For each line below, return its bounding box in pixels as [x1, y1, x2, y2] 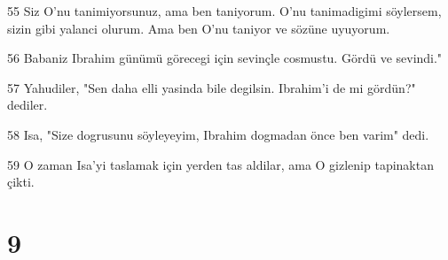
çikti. [7, 172, 35, 191]
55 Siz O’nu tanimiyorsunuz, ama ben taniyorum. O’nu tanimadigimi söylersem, [7, 2, 442, 19]
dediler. [7, 96, 48, 114]
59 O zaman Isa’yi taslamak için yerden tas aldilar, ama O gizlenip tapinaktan [7, 155, 434, 173]
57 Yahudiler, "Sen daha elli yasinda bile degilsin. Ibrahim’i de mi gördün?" [7, 78, 416, 96]
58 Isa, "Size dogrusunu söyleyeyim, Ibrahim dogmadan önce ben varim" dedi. [7, 125, 429, 143]
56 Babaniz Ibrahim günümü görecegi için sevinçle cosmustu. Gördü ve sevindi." [7, 49, 443, 67]
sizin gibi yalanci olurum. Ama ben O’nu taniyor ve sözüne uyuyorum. [7, 19, 390, 37]
